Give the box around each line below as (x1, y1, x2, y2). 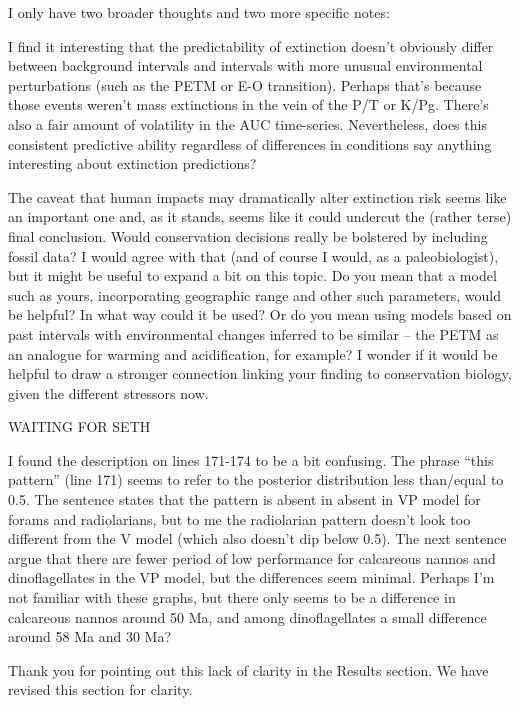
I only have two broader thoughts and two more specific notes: (8, 2, 390, 22)
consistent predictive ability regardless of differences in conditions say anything (8, 133, 492, 154)
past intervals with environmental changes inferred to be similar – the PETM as (8, 323, 499, 344)
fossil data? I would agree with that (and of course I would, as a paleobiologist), (8, 245, 499, 266)
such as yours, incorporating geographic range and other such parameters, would (8, 284, 502, 305)
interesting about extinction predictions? (8, 153, 257, 174)
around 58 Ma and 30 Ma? (8, 626, 172, 647)
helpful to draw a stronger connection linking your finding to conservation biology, (8, 363, 512, 384)
